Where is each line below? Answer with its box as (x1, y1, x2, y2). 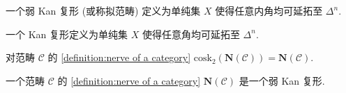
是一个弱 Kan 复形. (239, 73, 325, 87)
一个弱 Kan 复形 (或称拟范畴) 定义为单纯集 (6, 3, 201, 17)
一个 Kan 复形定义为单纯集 (6, 26, 128, 41)
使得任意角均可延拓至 (142, 26, 240, 41)
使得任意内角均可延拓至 (215, 3, 323, 17)
